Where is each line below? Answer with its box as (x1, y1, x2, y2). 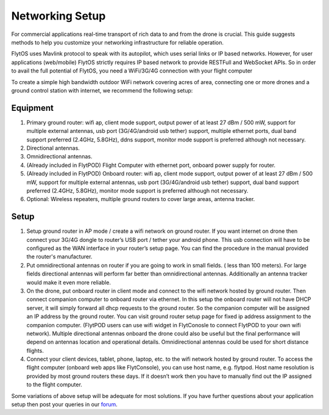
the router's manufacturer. (26, 253, 93, 260)
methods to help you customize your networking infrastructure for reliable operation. (11, 38, 224, 46)
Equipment (11, 102, 54, 113)
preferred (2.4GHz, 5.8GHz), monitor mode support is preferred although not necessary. (26, 186, 249, 194)
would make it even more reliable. (26, 278, 111, 286)
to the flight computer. (26, 381, 82, 388)
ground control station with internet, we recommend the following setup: (11, 87, 193, 94)
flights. (26, 347, 44, 354)
